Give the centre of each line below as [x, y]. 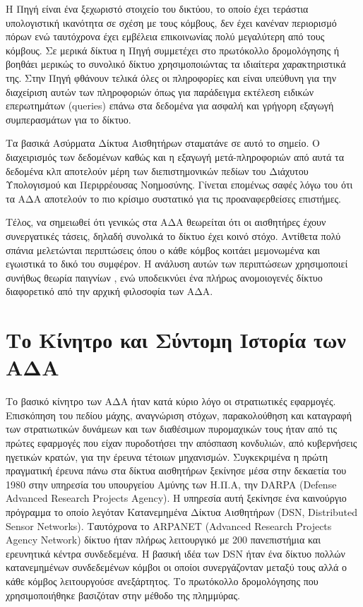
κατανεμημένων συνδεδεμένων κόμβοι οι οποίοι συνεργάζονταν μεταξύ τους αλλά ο [176, 567]
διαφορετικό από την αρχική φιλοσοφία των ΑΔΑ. [109, 291]
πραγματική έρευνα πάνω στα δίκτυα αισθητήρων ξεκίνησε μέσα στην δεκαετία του [176, 470]
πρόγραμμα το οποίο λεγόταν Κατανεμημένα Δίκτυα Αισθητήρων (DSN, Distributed [182, 511]
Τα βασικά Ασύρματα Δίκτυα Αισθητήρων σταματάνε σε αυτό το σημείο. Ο [163, 143]
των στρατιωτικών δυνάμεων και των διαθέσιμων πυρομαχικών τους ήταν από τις [172, 429]
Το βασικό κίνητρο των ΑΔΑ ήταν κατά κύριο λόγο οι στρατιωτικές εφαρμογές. [171, 401]
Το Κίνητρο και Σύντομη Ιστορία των [176, 340]
